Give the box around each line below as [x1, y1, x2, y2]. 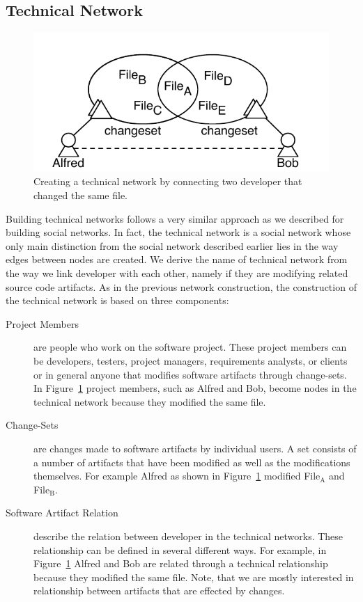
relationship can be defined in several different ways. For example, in [33, 542, 327, 557]
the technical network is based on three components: [6, 293, 229, 308]
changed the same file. [33, 188, 128, 203]
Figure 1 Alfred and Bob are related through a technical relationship [33, 556, 328, 571]
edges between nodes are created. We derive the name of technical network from [6, 252, 348, 267]
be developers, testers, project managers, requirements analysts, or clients [33, 354, 348, 368]
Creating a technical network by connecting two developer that [33, 174, 302, 189]
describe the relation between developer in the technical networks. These [33, 528, 343, 543]
